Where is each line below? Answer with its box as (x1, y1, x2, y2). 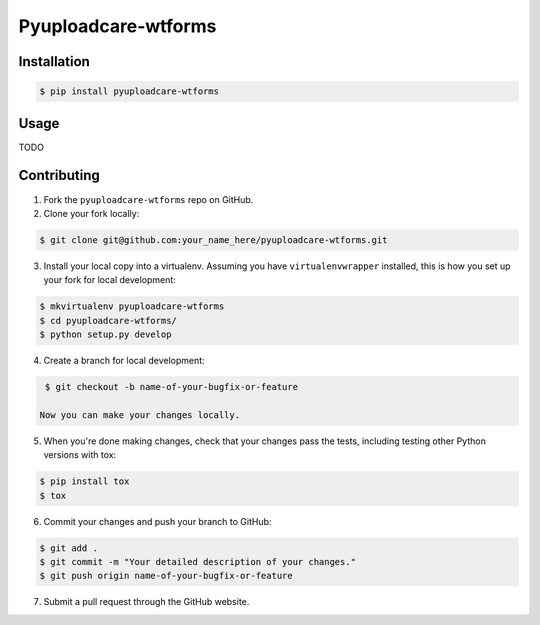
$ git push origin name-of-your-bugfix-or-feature (39, 570, 294, 582)
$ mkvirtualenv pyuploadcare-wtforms (39, 301, 225, 312)
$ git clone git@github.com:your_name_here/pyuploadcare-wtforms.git (39, 234, 388, 245)
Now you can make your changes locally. (39, 409, 240, 420)
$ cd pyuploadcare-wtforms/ (39, 315, 177, 326)
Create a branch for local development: (43, 355, 205, 367)
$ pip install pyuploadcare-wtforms (39, 86, 220, 97)
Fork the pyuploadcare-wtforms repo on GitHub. (43, 193, 254, 205)
